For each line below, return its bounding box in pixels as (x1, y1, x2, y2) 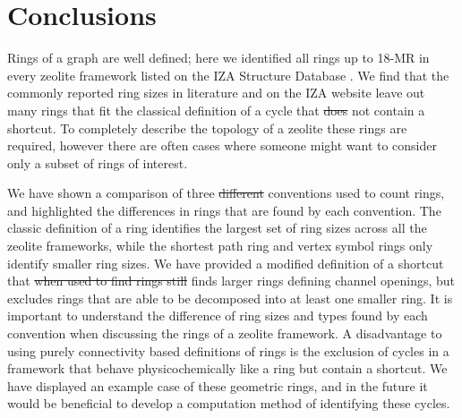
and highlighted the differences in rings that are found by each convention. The (7, 200, 441, 219)
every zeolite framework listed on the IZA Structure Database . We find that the (7, 65, 449, 84)
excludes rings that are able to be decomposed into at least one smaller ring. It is (7, 288, 453, 307)
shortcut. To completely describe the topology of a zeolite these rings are (7, 118, 407, 137)
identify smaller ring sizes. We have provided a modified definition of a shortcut (7, 253, 444, 272)
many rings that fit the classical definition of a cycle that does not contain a (7, 100, 425, 119)
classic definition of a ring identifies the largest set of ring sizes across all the (7, 218, 427, 237)
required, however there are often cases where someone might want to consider (7, 136, 438, 155)
